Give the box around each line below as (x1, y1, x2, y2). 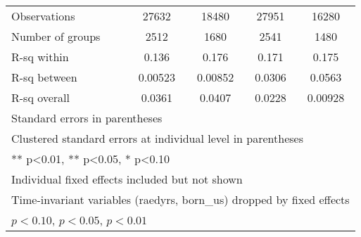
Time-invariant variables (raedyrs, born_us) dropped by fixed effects (11, 191, 350, 207)
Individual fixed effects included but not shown (11, 171, 243, 187)
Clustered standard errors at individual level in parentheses (11, 130, 303, 146)
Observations (11, 8, 75, 24)
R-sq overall (11, 89, 70, 105)
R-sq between (11, 69, 77, 85)
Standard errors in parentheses (11, 110, 163, 126)
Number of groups (11, 28, 101, 44)
